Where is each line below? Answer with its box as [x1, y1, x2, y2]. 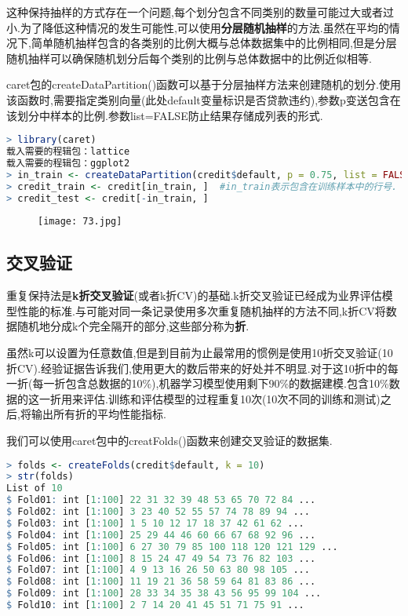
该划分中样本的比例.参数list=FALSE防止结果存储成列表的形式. [6, 107, 323, 123]
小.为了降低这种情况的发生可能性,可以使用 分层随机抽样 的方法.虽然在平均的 [6, 19, 389, 35]
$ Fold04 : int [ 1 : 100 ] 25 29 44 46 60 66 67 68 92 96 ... [6, 529, 316, 541]
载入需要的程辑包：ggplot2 [6, 157, 130, 169]
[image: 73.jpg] [38, 216, 122, 228]
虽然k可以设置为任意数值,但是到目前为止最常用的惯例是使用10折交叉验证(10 [6, 344, 393, 361]
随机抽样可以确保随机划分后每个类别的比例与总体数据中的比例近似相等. [6, 49, 372, 66]
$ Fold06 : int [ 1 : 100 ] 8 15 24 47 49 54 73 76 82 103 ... [6, 552, 316, 564]
